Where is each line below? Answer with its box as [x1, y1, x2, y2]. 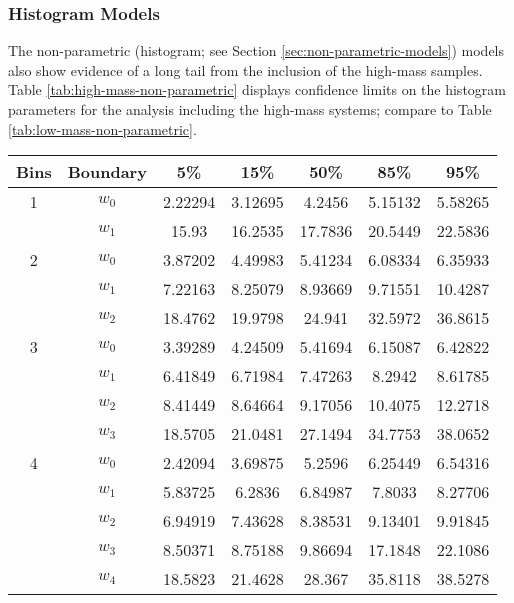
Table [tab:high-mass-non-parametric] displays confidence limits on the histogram [8, 79, 506, 100]
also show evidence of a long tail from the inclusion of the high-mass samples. [8, 59, 483, 80]
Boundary [67, 160, 147, 184]
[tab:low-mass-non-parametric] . [8, 118, 197, 139]
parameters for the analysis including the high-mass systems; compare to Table [8, 99, 492, 119]
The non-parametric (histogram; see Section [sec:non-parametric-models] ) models [8, 40, 505, 61]
